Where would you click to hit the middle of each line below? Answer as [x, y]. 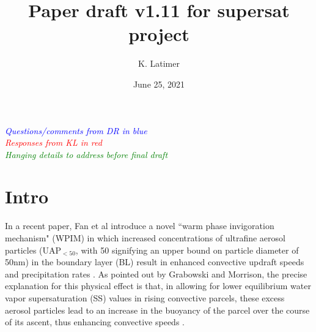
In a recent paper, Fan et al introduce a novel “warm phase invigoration [140, 226]
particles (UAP [33, 250]
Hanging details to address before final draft [86, 154]
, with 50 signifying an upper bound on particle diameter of [187, 250]
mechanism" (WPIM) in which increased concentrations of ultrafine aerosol [145, 238]
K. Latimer [159, 63]
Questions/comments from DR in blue [76, 130]
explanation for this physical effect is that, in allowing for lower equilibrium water [158, 286]
